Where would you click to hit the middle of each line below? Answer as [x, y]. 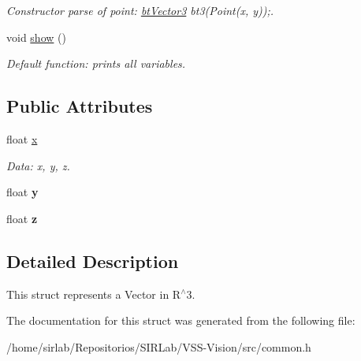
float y [22, 192]
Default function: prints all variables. [96, 63]
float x [22, 138]
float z [22, 218]
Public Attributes [80, 106]
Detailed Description [93, 261]
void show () [36, 37]
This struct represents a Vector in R [94, 294]
